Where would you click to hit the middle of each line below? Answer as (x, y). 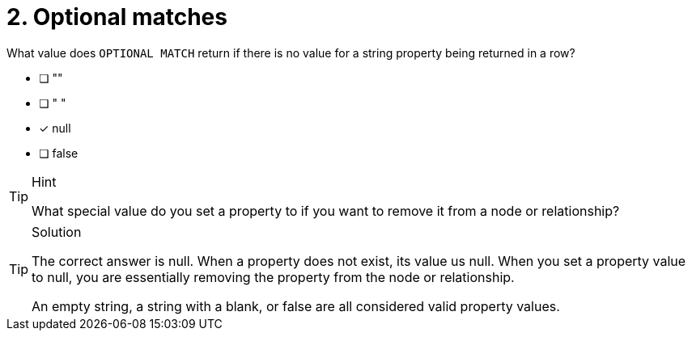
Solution (57, 232)
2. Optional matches (117, 17)
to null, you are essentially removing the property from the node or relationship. (273, 277)
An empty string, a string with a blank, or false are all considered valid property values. (296, 306)
